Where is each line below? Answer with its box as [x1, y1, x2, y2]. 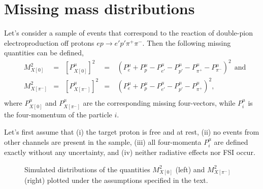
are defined [214, 136, 248, 147]
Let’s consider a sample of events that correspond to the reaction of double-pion [4, 27, 253, 38]
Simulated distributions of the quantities [24, 164, 150, 174]
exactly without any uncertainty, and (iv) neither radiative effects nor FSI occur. [4, 147, 255, 157]
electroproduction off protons [4, 37, 94, 48]
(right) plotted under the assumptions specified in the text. [24, 175, 208, 185]
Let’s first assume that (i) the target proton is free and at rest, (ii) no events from [4, 127, 259, 137]
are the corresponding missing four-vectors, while [83, 98, 236, 108]
